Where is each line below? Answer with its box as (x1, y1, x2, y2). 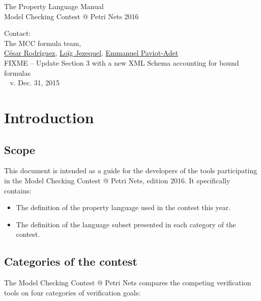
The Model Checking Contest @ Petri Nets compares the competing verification (4, 277, 251, 288)
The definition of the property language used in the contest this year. (16, 202, 231, 213)
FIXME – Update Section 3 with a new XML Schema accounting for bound (4, 57, 239, 68)
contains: (4, 185, 32, 195)
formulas (4, 67, 31, 78)
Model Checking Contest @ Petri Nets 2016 (4, 11, 139, 21)
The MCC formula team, (4, 37, 81, 48)
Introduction (4, 107, 94, 127)
